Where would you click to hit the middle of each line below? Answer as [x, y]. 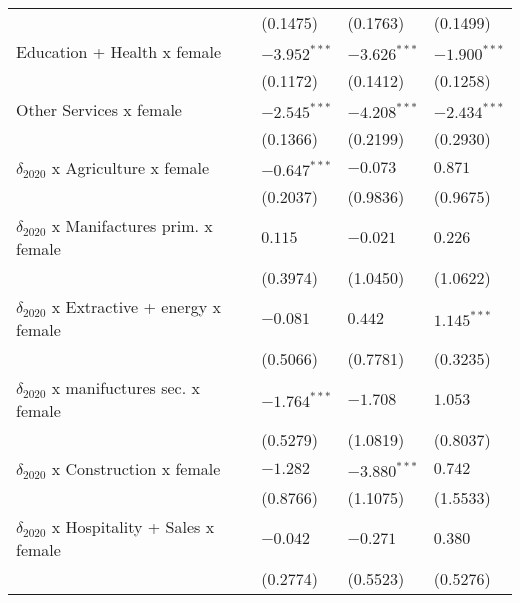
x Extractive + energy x [136, 306]
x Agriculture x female [130, 167]
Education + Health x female [119, 51]
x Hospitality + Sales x [133, 526]
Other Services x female [99, 109]
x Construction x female [136, 468]
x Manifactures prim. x [132, 225]
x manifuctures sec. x [125, 387]
